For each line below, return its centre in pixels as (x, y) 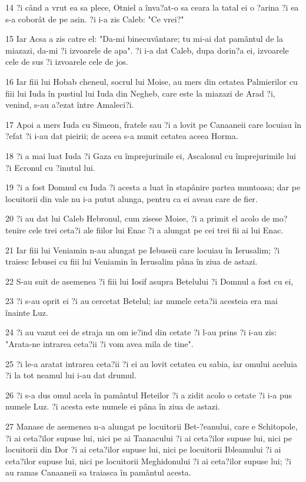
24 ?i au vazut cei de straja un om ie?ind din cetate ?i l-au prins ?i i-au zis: (141, 332)
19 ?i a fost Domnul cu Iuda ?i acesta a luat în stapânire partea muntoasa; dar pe (153, 187)
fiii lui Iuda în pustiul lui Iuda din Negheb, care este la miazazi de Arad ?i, (140, 93)
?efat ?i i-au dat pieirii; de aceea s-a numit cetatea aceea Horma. (122, 136)
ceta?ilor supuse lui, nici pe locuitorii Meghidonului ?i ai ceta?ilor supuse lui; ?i (148, 460)
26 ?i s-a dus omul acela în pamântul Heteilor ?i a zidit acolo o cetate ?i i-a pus (149, 394)
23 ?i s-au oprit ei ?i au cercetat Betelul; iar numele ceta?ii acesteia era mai (142, 301)
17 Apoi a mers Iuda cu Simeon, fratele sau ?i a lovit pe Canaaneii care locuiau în (154, 124)
